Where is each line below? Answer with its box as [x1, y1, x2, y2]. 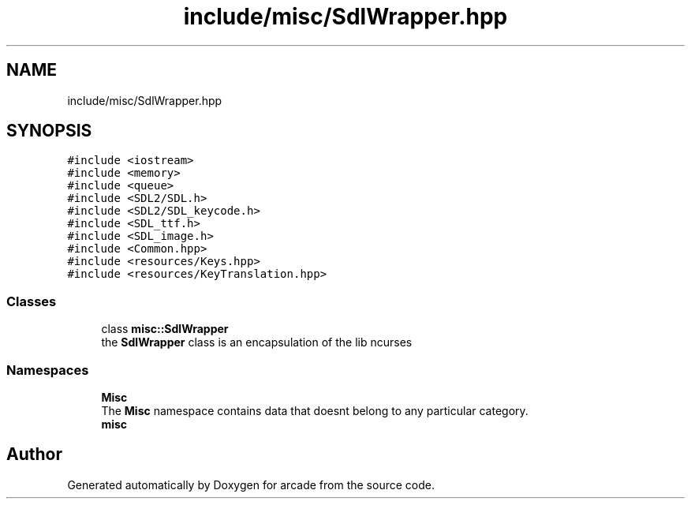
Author [6, 444, 62, 465]
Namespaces [6, 361, 89, 378]
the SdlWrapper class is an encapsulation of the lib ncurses [101, 335, 413, 350]
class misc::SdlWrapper [101, 322, 229, 336]
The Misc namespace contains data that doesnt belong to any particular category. [101, 403, 529, 417]
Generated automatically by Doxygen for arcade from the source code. [67, 477, 435, 492]
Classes [6, 293, 57, 309]
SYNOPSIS [6, 121, 92, 141]
